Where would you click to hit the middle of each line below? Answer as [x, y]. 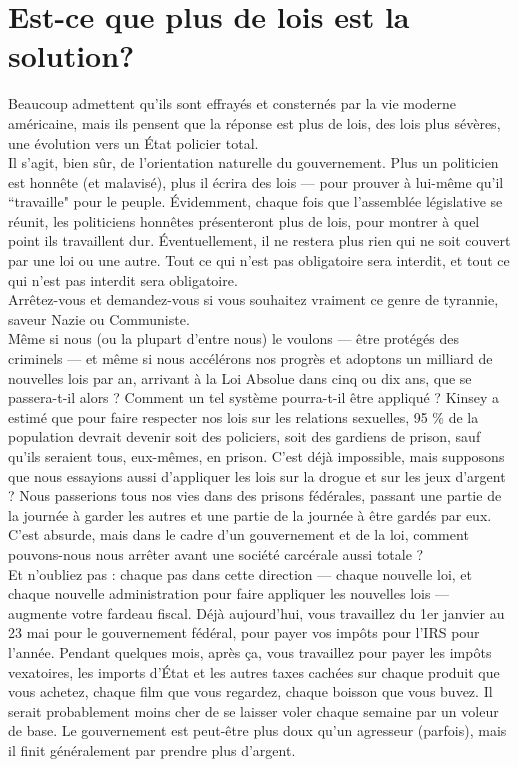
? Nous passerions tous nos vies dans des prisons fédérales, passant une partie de [255, 495]
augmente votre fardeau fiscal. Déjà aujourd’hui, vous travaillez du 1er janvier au [256, 612]
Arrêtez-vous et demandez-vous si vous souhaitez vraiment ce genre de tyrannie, [253, 299]
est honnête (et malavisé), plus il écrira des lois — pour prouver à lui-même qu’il [256, 181]
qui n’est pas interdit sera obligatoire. [123, 279]
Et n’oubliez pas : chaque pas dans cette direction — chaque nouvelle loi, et [240, 573]
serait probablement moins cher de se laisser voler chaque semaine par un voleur [253, 710]
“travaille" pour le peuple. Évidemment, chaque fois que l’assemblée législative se [255, 201]
